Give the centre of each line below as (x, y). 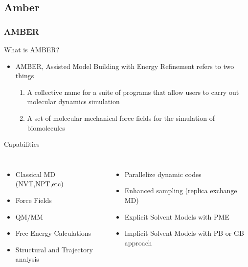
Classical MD (35, 174)
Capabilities (22, 144)
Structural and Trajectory (54, 249)
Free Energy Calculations (53, 233)
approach (138, 242)
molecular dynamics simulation (73, 101)
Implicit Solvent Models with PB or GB (184, 233)
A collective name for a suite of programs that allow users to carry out (133, 92)
